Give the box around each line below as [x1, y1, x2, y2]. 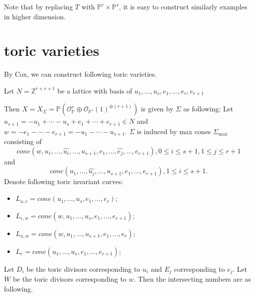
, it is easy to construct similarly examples [119, 1, 248, 11]
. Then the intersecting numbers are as [134, 273, 251, 284]
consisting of [4, 136, 42, 147]
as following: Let [183, 103, 233, 114]
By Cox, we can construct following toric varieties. [4, 69, 157, 79]
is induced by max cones [137, 126, 211, 136]
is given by [141, 103, 174, 114]
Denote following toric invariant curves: [4, 176, 123, 187]
